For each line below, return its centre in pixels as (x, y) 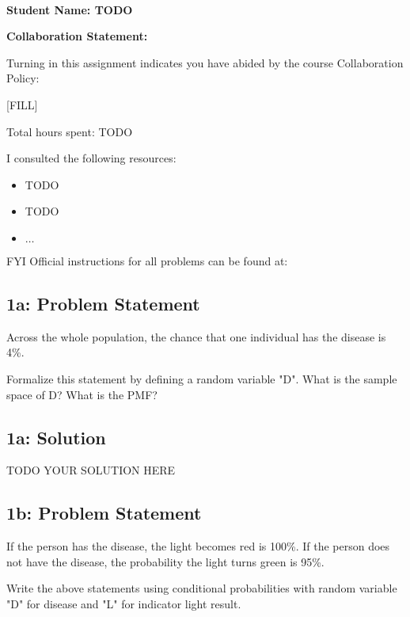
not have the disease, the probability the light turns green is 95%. (165, 561)
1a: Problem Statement (103, 303)
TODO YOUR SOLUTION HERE (91, 470)
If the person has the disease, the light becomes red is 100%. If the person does (198, 546)
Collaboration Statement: (77, 36)
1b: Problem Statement (104, 513)
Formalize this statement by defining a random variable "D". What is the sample (202, 378)
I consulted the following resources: (91, 158)
